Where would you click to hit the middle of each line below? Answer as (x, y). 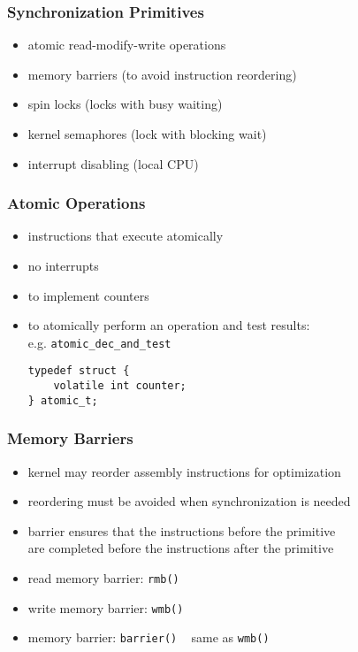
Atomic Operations (76, 203)
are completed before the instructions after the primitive (181, 548)
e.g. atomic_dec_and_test (99, 342)
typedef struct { (79, 371)
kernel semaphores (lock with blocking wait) (147, 134)
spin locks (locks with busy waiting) (125, 104)
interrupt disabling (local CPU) (113, 163)
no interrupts (63, 265)
